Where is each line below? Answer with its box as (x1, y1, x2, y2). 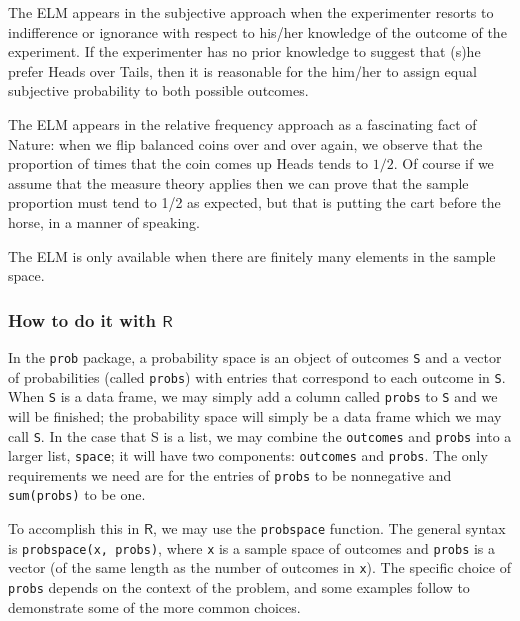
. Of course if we (393, 153, 494, 174)
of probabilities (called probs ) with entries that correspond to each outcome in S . (8, 366, 506, 387)
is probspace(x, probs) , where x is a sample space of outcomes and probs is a (8, 537, 496, 558)
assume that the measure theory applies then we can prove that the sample (8, 172, 469, 193)
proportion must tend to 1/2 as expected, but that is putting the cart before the (8, 192, 501, 213)
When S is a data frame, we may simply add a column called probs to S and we (8, 386, 498, 407)
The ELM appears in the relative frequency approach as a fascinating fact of (8, 113, 477, 134)
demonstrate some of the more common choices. (8, 596, 301, 617)
